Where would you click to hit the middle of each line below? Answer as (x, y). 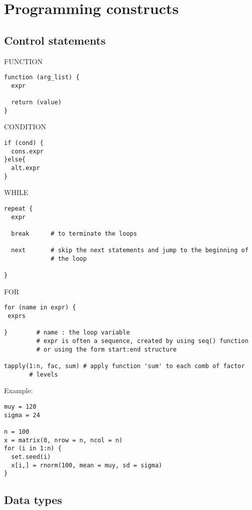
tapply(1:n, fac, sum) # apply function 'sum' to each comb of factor (124, 366)
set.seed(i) (31, 457)
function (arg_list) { (42, 77)
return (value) (36, 103)
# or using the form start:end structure (106, 349)
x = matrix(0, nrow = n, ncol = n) (64, 440)
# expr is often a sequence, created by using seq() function (142, 341)
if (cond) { (24, 143)
